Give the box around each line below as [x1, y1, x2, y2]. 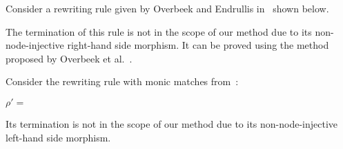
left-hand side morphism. [6, 130, 111, 144]
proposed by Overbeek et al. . [6, 51, 133, 65]
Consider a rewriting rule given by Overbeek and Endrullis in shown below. [6, 1, 329, 15]
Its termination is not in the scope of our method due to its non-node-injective [6, 116, 338, 130]
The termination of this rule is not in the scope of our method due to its [6, 24, 312, 38]
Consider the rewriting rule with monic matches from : [6, 74, 239, 89]
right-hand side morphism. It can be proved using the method [67, 38, 329, 52]
